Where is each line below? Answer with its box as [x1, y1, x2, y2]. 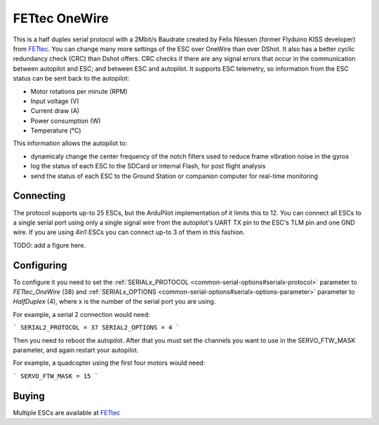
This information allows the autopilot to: [13, 139, 128, 147]
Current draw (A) [30, 107, 80, 115]
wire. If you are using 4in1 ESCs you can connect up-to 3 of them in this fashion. [13, 228, 245, 236]
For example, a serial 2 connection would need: [13, 310, 150, 318]
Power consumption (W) [30, 116, 101, 125]
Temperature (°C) [30, 126, 81, 135]
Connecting [13, 190, 66, 202]
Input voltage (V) [30, 97, 80, 105]
